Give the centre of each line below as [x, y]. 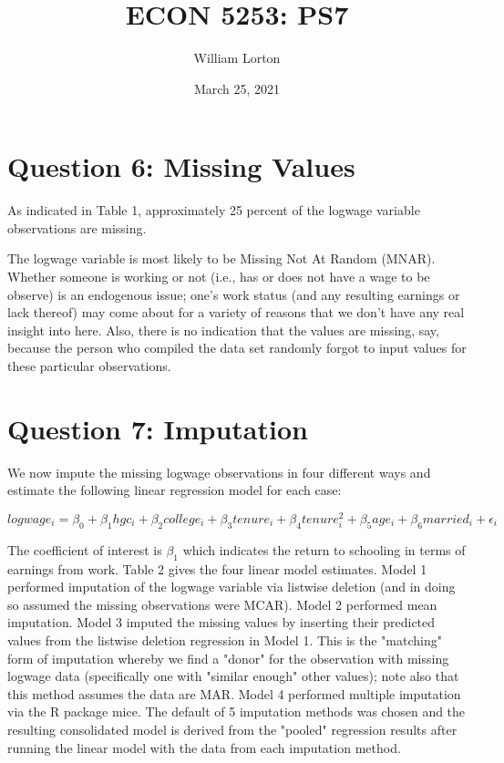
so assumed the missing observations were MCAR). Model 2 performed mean [222, 604]
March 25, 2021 [237, 88]
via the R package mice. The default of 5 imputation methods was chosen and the [237, 711]
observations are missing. [77, 227]
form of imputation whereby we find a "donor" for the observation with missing [228, 658]
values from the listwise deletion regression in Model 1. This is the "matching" [225, 639]
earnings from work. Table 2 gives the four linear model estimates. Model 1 [217, 568]
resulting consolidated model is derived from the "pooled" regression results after [232, 729]
